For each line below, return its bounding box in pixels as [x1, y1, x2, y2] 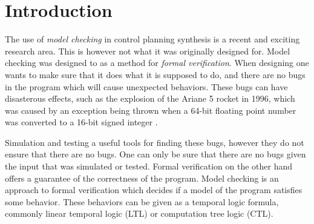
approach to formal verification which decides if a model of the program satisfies [5, 183, 303, 196]
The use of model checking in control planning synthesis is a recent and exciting [5, 33, 300, 45]
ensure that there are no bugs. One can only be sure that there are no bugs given [5, 148, 306, 160]
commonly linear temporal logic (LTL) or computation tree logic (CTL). [5, 207, 273, 220]
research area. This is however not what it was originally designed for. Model [5, 44, 290, 57]
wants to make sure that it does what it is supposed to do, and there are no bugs [5, 68, 306, 81]
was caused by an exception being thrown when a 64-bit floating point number [5, 104, 296, 116]
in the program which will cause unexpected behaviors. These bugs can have [5, 80, 288, 93]
